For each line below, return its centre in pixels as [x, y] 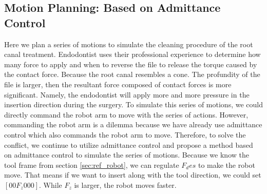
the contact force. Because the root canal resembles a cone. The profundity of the [132, 74]
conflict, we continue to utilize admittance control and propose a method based [129, 144]
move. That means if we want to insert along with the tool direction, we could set [133, 175]
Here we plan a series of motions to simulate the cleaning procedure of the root [129, 44]
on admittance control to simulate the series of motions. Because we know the [127, 155]
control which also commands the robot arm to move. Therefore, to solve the [125, 134]
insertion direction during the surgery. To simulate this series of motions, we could [133, 104]
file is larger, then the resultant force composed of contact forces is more [118, 84]
